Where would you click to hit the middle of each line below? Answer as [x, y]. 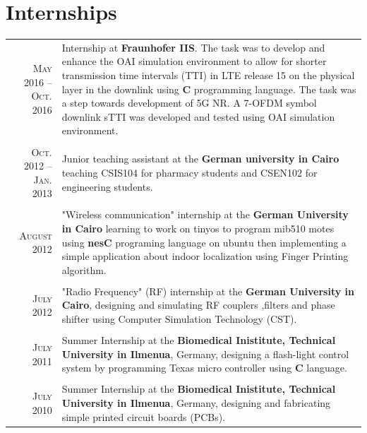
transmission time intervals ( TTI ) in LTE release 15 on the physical [208, 75]
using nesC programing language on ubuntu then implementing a [204, 242]
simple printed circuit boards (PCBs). [144, 416]
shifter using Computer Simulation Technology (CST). [179, 319]
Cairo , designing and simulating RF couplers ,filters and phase [198, 305]
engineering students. [107, 186]
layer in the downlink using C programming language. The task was [209, 89]
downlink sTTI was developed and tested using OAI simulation [198, 116]
